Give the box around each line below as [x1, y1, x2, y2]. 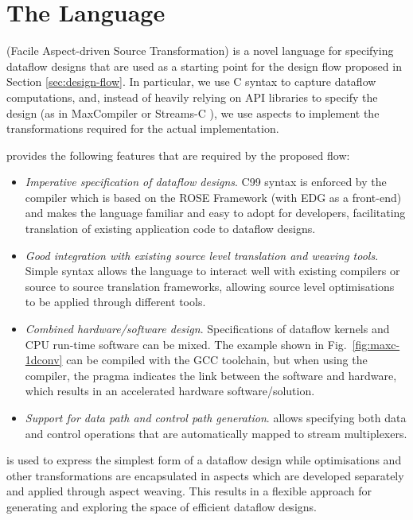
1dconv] [25, 351, 63, 368]
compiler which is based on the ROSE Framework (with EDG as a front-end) [25, 188, 402, 205]
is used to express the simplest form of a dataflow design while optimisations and [6, 452, 402, 468]
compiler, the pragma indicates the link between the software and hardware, [25, 367, 397, 383]
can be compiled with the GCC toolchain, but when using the [66, 351, 368, 368]
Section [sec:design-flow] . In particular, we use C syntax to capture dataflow [6, 73, 376, 90]
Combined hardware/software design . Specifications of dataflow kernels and [25, 320, 390, 337]
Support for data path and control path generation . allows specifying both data [25, 409, 407, 425]
